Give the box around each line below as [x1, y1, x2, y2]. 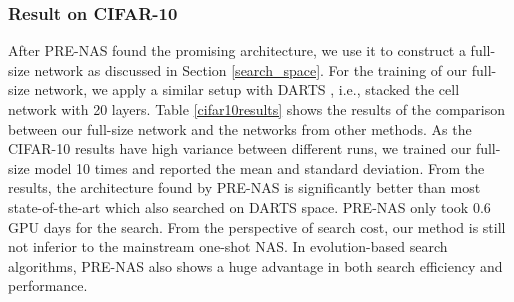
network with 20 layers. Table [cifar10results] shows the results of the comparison [8, 99, 506, 119]
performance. [8, 275, 88, 296]
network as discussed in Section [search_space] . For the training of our [34, 59, 468, 80]
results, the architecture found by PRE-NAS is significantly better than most [8, 177, 481, 198]
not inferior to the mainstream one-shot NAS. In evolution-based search [8, 236, 448, 257]
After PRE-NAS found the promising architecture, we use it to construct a [8, 40, 466, 61]
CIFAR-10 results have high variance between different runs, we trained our [8, 138, 472, 159]
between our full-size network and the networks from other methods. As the [8, 118, 472, 139]
